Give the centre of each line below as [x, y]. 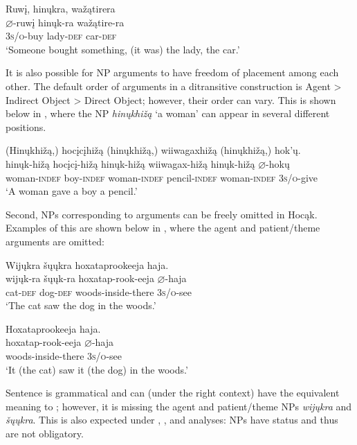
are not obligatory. [45, 434]
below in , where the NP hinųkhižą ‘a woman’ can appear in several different [168, 113]
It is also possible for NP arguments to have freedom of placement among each [172, 72]
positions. [26, 126]
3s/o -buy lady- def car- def [61, 36]
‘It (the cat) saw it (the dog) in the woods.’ [97, 369]
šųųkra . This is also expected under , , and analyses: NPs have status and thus [172, 420]
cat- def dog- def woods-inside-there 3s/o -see [99, 291]
